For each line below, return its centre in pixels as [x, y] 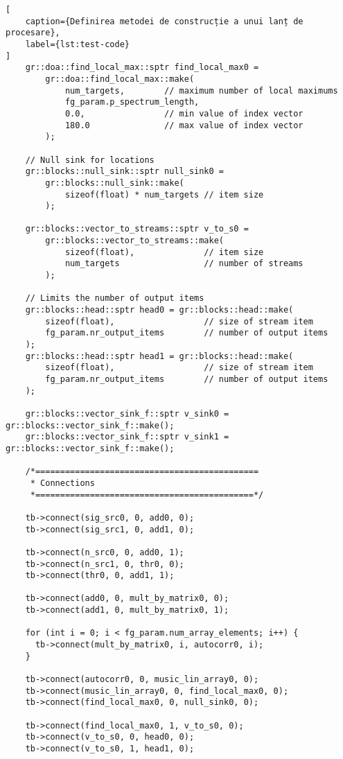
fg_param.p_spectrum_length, [132, 102]
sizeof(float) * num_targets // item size [164, 194]
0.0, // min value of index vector [184, 113]
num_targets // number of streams [184, 264]
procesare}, [33, 33]
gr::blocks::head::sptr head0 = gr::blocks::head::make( [159, 310]
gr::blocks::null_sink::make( [115, 183]
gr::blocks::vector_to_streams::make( [134, 241]
